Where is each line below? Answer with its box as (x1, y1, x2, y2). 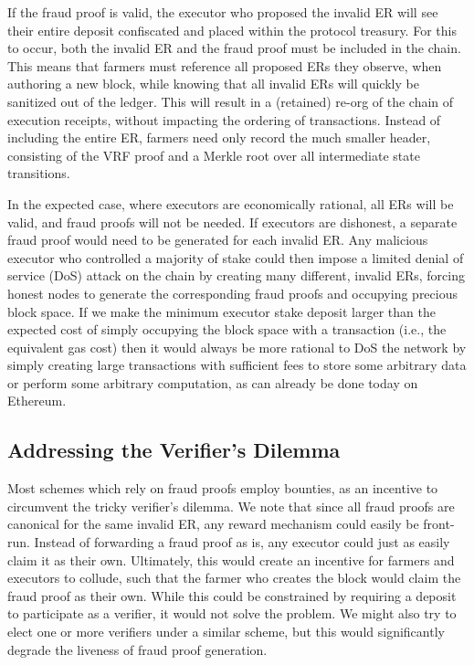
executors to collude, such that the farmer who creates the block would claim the (7, 568, 461, 587)
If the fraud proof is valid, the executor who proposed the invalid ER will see (7, 3, 438, 21)
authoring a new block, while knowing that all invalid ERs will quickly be (7, 74, 419, 93)
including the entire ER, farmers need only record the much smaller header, (7, 128, 431, 147)
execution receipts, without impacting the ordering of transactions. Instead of (7, 110, 441, 129)
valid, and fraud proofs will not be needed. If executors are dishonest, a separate (7, 212, 458, 231)
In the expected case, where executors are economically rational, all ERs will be (7, 194, 454, 213)
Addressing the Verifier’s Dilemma (7, 436, 341, 464)
